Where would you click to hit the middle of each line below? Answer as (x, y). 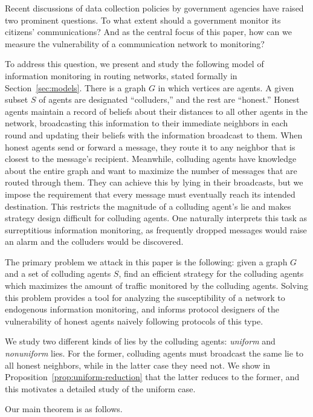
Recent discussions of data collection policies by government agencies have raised (154, 8)
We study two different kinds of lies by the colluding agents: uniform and (140, 341)
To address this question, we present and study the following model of (134, 64)
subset (17, 99)
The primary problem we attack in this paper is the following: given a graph (146, 261)
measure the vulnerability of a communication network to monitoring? (135, 43)
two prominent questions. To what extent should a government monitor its (143, 20)
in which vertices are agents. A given (226, 87)
